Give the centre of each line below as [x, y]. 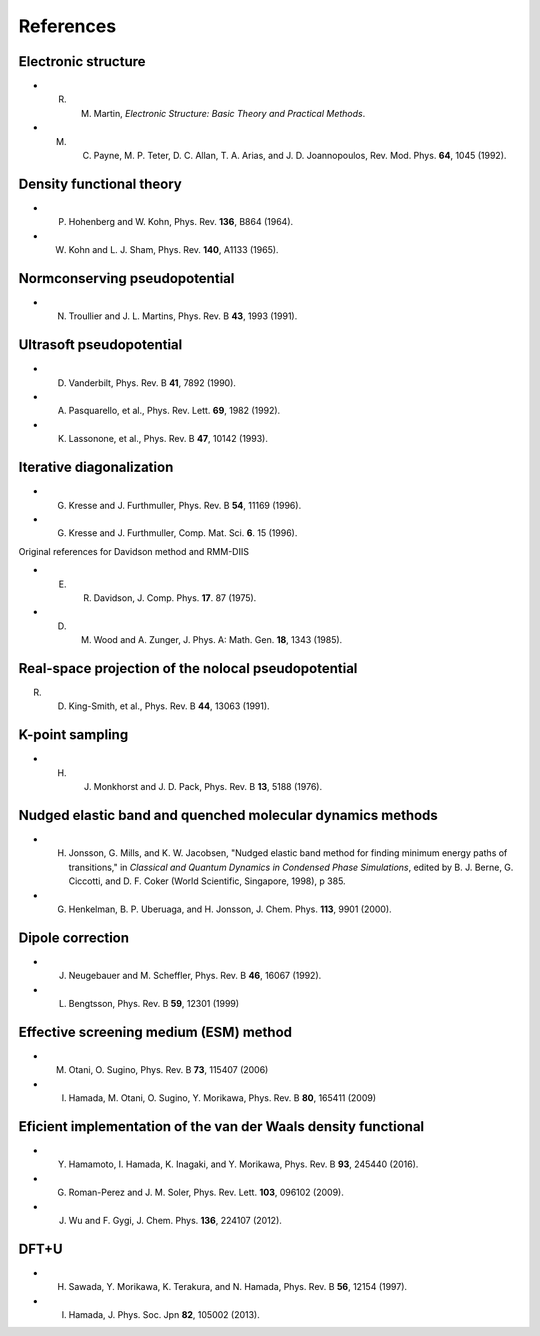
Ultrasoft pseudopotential [100, 345]
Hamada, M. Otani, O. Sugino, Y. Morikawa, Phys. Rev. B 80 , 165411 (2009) [222, 1098]
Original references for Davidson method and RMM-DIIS [134, 551]
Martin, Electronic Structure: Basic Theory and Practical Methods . [229, 113]
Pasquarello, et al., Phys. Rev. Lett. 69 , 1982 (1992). [174, 411]
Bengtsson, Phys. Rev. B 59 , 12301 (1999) [154, 1003]
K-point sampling [73, 735]
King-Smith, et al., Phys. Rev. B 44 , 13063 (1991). [169, 706]
